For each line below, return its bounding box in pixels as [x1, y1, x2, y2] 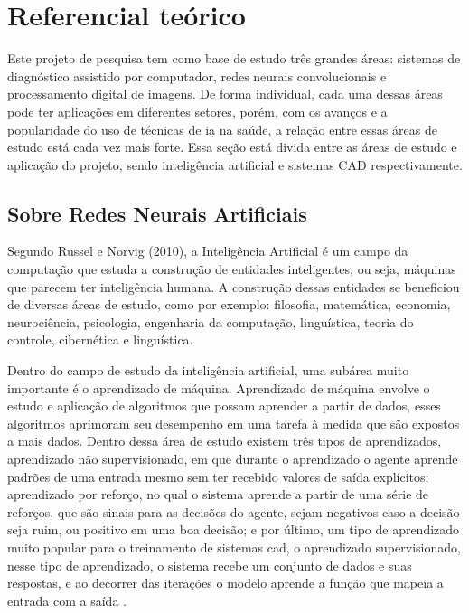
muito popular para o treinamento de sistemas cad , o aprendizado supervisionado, [7, 537, 461, 556]
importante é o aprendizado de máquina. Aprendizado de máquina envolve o [7, 378, 430, 397]
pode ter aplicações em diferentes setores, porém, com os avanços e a [7, 101, 388, 120]
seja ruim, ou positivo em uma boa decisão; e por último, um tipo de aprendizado [7, 520, 460, 539]
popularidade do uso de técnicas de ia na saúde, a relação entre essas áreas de [7, 119, 437, 138]
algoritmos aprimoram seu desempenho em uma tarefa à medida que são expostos [7, 413, 460, 432]
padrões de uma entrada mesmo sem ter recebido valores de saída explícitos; [7, 467, 429, 486]
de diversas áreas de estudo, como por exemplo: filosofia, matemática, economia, [7, 295, 451, 314]
